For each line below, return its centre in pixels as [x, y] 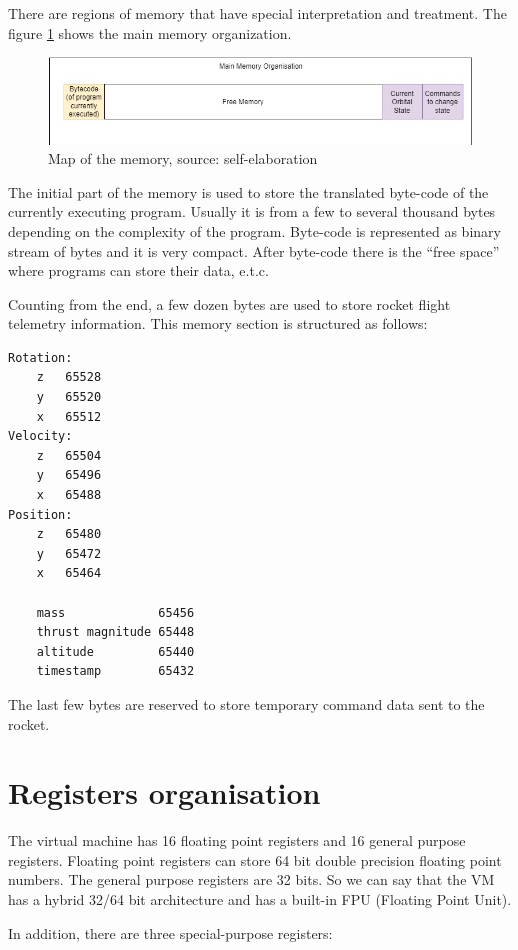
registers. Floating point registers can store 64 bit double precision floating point [255, 859]
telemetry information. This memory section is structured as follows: [218, 323]
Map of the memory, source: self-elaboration [183, 158]
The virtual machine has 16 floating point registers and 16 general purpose [237, 840]
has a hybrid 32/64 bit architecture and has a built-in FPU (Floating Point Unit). [260, 899]
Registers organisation [164, 792]
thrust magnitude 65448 [115, 632]
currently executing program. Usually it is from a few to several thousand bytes [252, 211]
